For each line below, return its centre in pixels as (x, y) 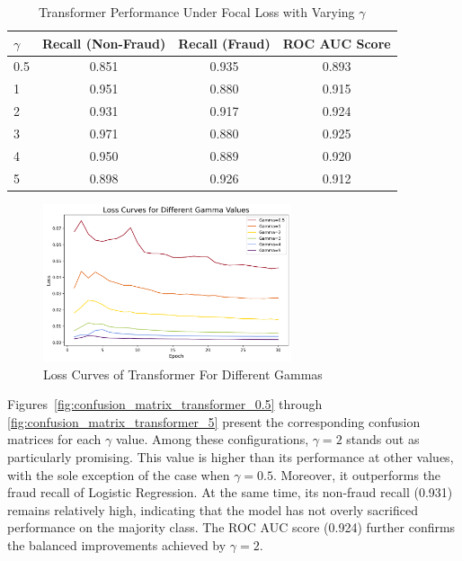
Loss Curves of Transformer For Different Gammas (183, 374)
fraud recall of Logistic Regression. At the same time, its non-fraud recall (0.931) (230, 492)
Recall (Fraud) (224, 43)
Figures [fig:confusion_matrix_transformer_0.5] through (165, 404)
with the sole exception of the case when (119, 474)
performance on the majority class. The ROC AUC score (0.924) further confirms (231, 527)
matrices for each (54, 439)
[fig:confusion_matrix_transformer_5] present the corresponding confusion (214, 421)
